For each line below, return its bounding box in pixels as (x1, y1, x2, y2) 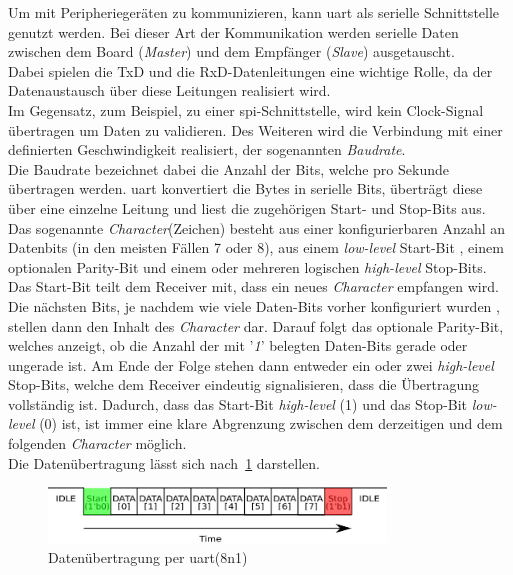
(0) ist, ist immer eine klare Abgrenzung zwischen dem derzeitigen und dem (39, 413, 503, 434)
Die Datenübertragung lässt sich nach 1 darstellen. (8, 452, 320, 473)
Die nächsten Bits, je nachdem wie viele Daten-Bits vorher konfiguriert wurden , (8, 295, 500, 316)
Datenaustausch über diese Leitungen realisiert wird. (8, 80, 331, 101)
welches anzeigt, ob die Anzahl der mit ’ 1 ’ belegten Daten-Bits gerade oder (8, 335, 468, 356)
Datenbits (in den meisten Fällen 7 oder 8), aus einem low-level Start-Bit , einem (8, 237, 504, 258)
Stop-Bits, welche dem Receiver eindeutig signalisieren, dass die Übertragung (8, 374, 480, 395)
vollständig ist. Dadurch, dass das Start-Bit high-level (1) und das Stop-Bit (8, 393, 468, 414)
